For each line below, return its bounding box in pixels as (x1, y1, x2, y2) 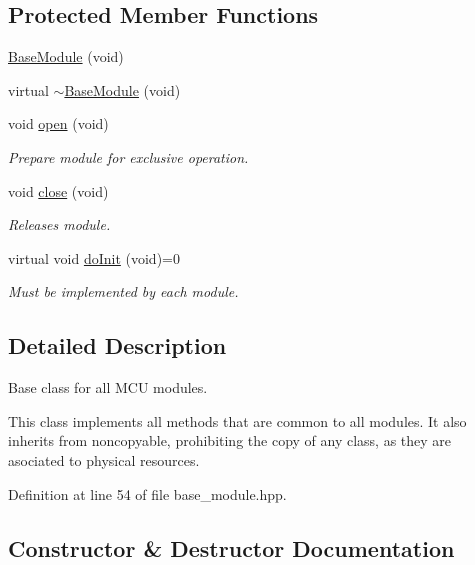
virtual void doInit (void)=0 (8, 247, 180, 268)
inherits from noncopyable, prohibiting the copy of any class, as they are (8, 430, 452, 451)
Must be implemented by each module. (8, 281, 239, 302)
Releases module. (8, 214, 111, 235)
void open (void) (8, 113, 109, 134)
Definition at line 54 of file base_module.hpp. (8, 483, 287, 504)
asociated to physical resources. (8, 449, 200, 470)
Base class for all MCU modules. (8, 377, 208, 398)
